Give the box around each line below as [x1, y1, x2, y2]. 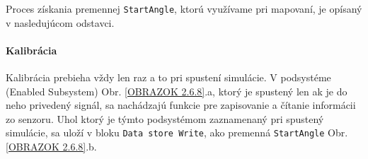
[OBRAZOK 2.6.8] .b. [6, 139, 97, 154]
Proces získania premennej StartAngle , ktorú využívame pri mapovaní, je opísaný [6, 1, 362, 16]
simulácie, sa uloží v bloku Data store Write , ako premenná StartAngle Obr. [6, 125, 348, 140]
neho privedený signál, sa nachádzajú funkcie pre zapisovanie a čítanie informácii [6, 98, 356, 112]
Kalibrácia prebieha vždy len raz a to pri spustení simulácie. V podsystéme [6, 70, 331, 85]
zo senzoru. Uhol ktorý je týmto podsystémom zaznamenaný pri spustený [6, 111, 324, 126]
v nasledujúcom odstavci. [6, 15, 115, 30]
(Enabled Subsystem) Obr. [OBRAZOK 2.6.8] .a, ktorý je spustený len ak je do [6, 83, 347, 98]
